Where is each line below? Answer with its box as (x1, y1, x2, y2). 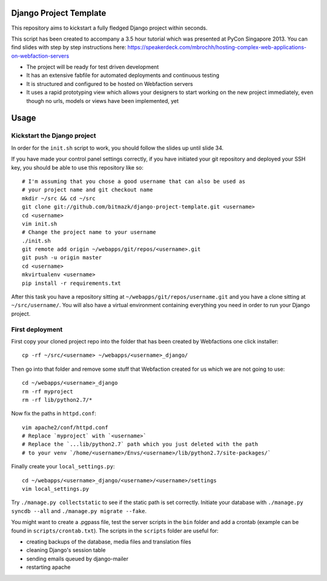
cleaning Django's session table (26, 546, 106, 554)
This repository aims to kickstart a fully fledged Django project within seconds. (11, 24, 208, 32)
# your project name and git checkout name (22, 187, 153, 193)
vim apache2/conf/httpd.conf (22, 424, 108, 431)
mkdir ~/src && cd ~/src (22, 194, 96, 202)
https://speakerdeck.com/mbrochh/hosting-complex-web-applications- (127, 44, 307, 51)
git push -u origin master (22, 254, 102, 261)
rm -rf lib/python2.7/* (22, 396, 93, 403)
